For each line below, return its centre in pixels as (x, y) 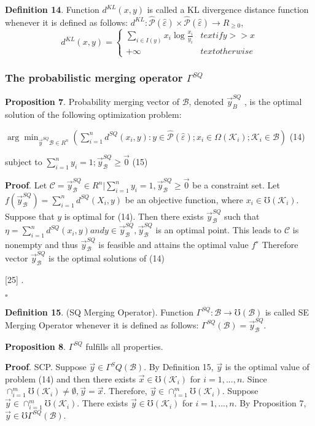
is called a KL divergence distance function (228, 9)
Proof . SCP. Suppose (46, 367)
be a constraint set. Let (236, 185)
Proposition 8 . (35, 346)
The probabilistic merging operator (94, 78)
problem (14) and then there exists (70, 378)
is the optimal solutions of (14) (107, 258)
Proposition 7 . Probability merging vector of (92, 102)
